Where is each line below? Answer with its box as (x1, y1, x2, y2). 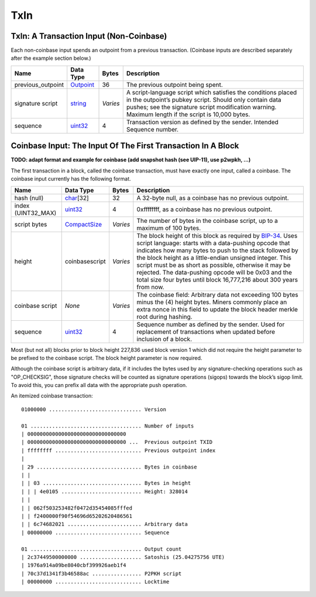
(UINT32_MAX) (14, 209, 57, 217)
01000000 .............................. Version (21, 406, 167, 413)
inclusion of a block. (136, 335, 193, 343)
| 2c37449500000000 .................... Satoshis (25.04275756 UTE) (21, 554, 225, 560)
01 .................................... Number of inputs (21, 422, 194, 429)
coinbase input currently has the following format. (11, 175, 131, 182)
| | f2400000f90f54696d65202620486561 (21, 513, 133, 519)
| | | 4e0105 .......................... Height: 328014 (21, 488, 188, 495)
